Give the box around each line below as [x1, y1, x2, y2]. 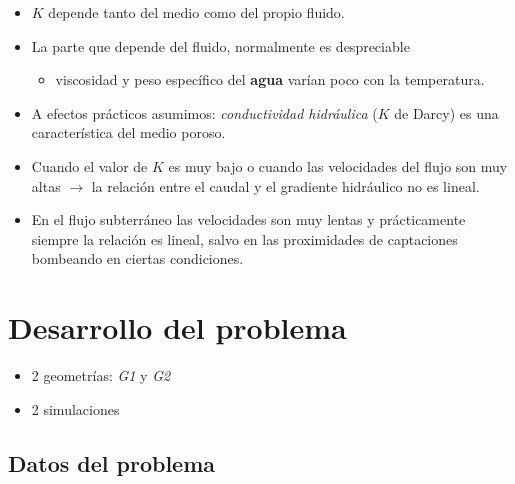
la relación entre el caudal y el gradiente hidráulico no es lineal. [91, 175, 480, 196]
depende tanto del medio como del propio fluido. [48, 2, 345, 22]
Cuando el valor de [31, 155, 148, 176]
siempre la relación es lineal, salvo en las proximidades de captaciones [31, 228, 458, 249]
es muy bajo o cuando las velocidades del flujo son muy [168, 155, 508, 176]
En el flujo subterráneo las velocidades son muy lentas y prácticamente [31, 209, 466, 230]
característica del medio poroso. [31, 122, 226, 143]
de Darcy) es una [394, 102, 499, 123]
